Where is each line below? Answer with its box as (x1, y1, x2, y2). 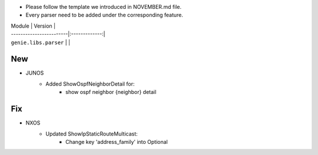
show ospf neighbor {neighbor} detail (65, 89, 157, 96)
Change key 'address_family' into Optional (65, 138, 168, 145)
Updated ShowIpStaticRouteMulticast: (45, 130, 138, 137)
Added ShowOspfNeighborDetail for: (45, 80, 135, 87)
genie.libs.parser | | (11, 39, 71, 46)
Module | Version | (11, 22, 56, 29)
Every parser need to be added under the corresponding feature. (25, 12, 184, 19)
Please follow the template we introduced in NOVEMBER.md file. (25, 4, 182, 10)
